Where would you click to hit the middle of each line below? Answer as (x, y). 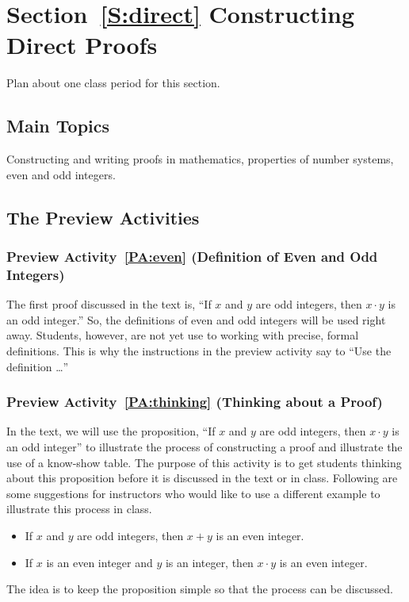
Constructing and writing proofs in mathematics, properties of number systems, (200, 159)
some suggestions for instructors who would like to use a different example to (193, 493)
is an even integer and (99, 562)
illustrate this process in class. (79, 509)
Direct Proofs (82, 45)
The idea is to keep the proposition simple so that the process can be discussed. (200, 589)
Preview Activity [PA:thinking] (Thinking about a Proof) (195, 402)
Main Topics (58, 126)
